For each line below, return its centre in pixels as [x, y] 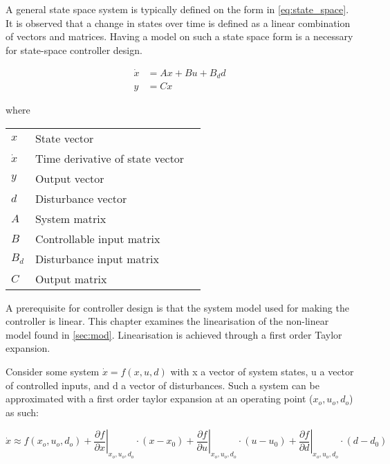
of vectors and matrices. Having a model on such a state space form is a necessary [179, 36]
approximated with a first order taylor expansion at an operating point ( [159, 399]
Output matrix [71, 278]
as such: [22, 412]
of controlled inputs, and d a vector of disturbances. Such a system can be [162, 385]
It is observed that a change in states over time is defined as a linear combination [178, 23]
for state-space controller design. [74, 50]
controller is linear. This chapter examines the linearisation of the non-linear [167, 321]
